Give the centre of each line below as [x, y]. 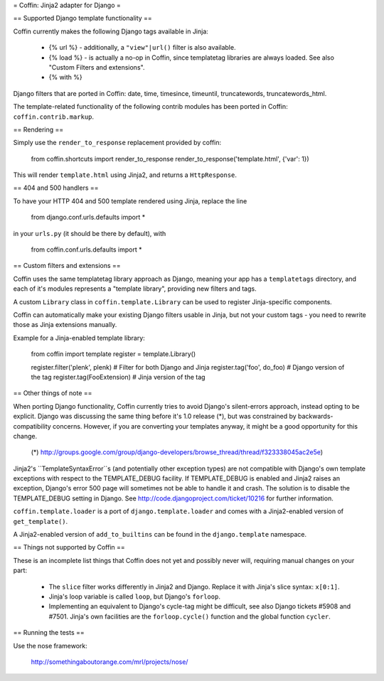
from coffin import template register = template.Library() [113, 354]
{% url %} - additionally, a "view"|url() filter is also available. [142, 48]
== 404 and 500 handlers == [56, 188]
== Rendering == [38, 129]
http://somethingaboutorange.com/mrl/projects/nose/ [110, 662]
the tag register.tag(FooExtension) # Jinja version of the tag [118, 377]
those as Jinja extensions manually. [65, 325]
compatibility [32, 426]
